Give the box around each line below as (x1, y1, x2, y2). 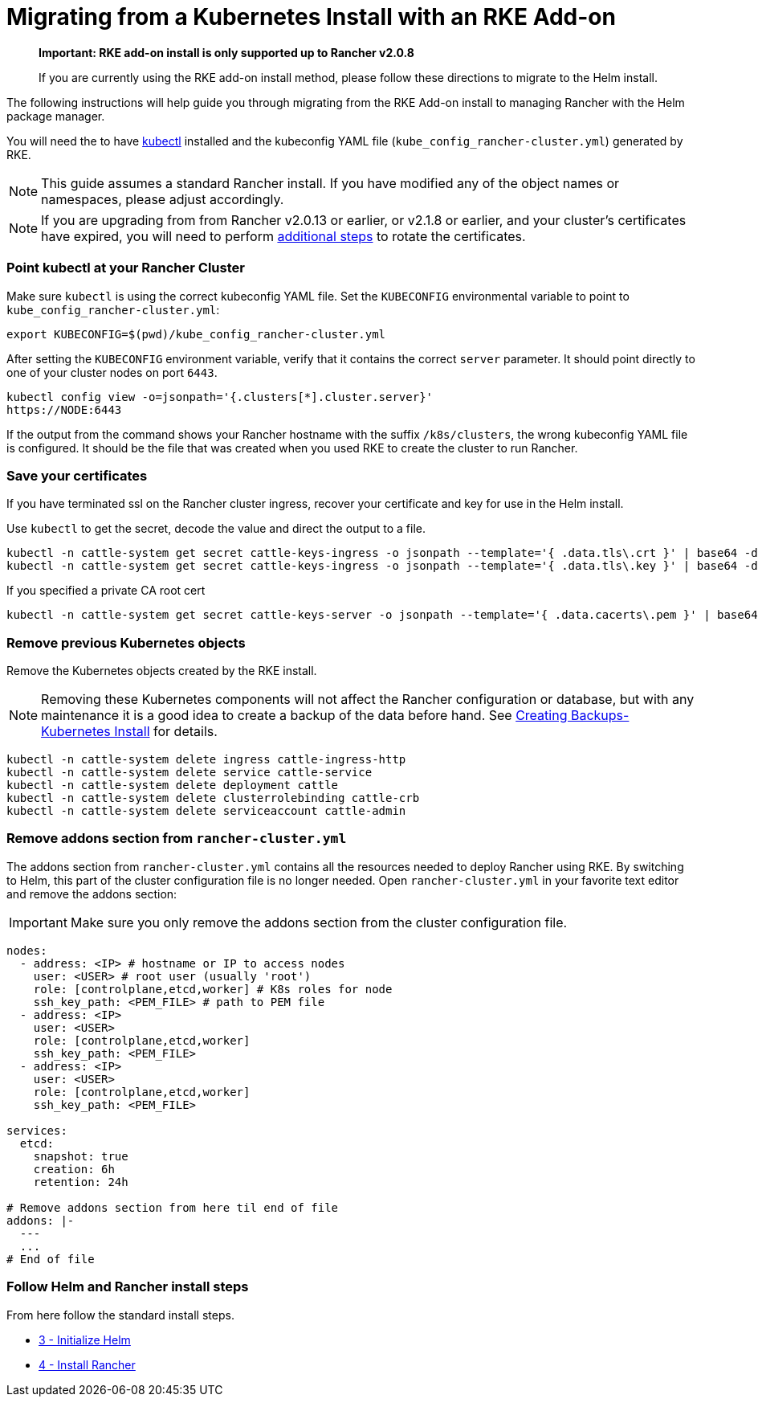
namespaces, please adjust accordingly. (41, 190, 284, 207)
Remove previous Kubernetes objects (6, 634, 246, 651)
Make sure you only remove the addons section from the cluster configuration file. (70, 914, 568, 931)
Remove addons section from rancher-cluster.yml (6, 830, 347, 847)
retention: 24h (33, 1175, 128, 1188)
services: (6, 1123, 67, 1137)
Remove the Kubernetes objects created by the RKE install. (6, 664, 317, 677)
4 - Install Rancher (39, 1357, 136, 1372)
